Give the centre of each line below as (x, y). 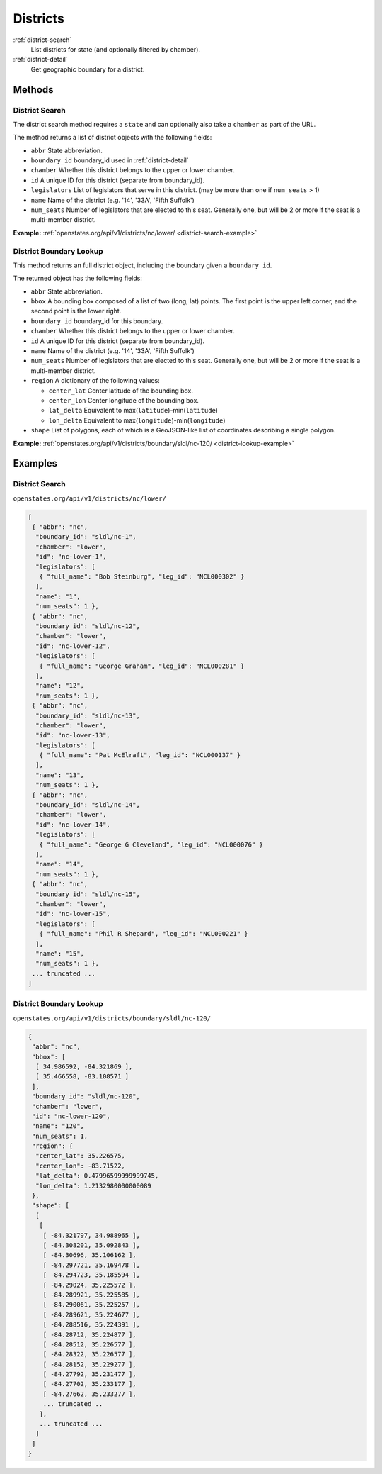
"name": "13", (60, 775)
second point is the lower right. (76, 311)
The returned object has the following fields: (78, 278)
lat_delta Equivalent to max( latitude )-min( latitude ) (133, 411)
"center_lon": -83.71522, (80, 1166)
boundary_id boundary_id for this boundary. (97, 321)
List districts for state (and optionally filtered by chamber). (116, 49)
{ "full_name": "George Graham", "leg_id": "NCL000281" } (142, 666)
